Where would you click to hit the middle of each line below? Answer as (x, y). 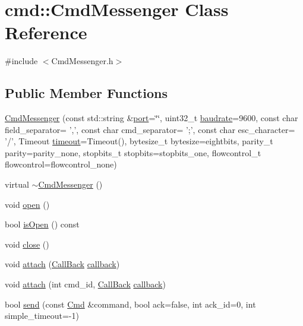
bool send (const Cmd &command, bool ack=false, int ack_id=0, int (130, 304)
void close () (27, 244)
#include (21, 61)
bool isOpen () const (42, 224)
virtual (17, 184)
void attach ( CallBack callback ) (62, 264)
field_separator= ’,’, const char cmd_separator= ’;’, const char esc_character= (150, 129)
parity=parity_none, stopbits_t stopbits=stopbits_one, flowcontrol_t (133, 152)
